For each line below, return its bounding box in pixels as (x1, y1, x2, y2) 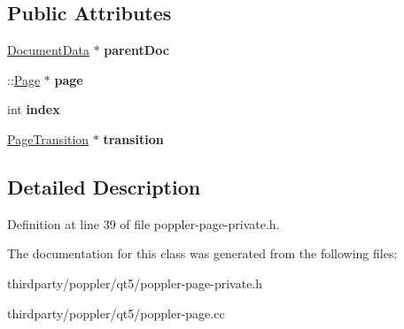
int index (7, 100, 60, 119)
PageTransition (7, 129, 89, 148)
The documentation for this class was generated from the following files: (7, 244, 398, 263)
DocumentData (7, 41, 89, 59)
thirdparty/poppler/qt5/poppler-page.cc (7, 303, 225, 322)
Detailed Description (7, 172, 201, 200)
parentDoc (104, 41, 169, 59)
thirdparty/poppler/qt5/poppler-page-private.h (7, 273, 263, 292)
